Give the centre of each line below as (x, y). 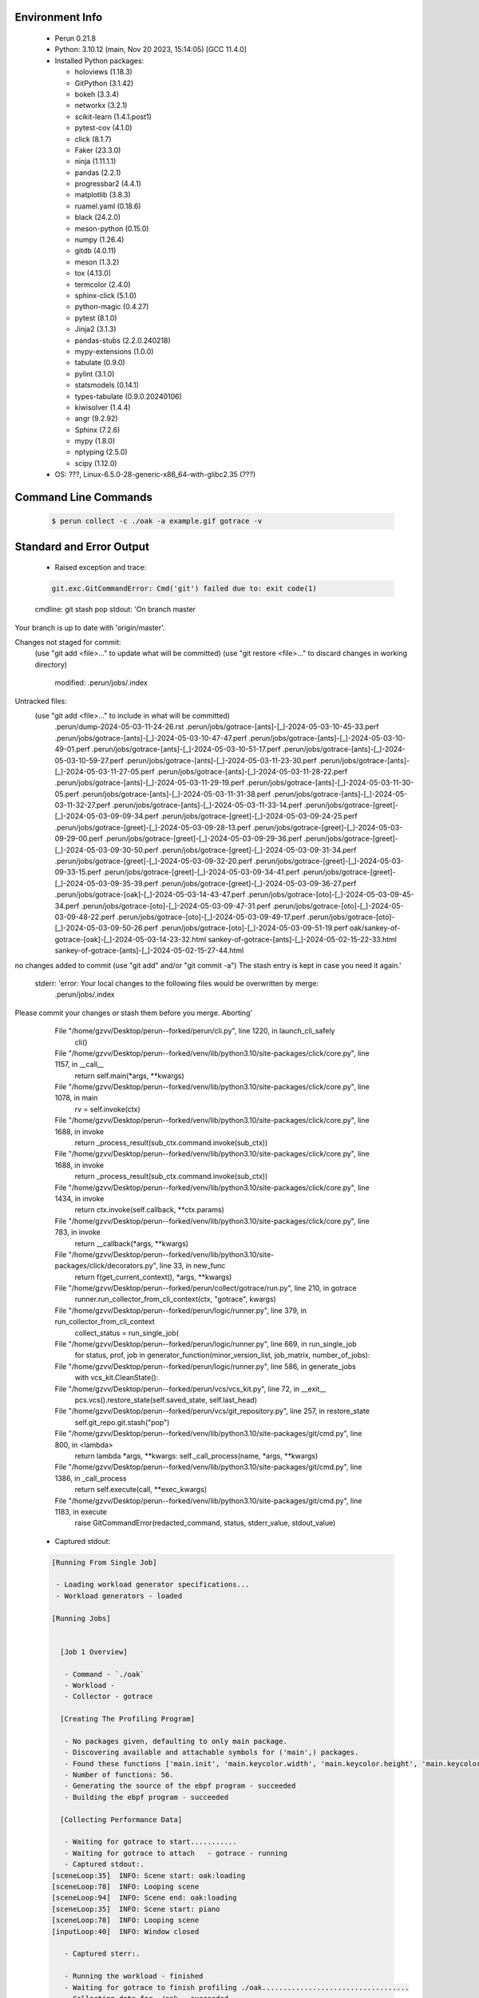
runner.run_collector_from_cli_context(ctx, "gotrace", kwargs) (176, 1299)
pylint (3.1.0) (95, 374)
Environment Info (59, 17)
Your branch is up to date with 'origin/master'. (90, 627)
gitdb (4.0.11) (95, 251)
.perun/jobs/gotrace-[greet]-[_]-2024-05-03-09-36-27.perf (258, 883)
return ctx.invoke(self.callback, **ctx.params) (150, 1210)
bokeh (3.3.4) (97, 94)
